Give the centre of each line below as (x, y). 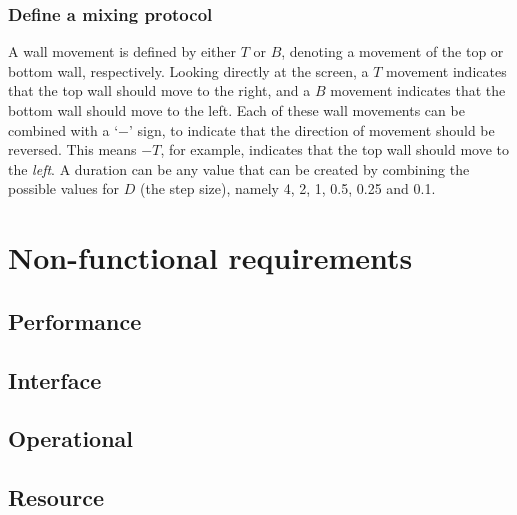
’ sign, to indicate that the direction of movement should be (311, 129)
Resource (56, 497)
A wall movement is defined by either (122, 51)
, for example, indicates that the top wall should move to (335, 149)
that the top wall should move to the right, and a (159, 90)
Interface (55, 379)
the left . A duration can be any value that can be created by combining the (239, 168)
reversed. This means (72, 149)
